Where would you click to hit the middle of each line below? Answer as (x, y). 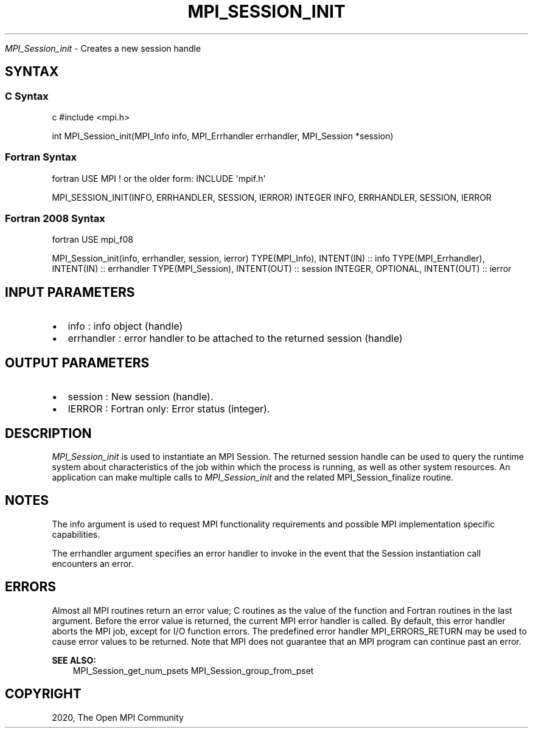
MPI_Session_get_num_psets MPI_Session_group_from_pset (193, 670)
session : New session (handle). (141, 397)
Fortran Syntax (41, 157)
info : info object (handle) (125, 326)
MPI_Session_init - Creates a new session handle (103, 48)
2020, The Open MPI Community (118, 717)
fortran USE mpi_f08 (93, 240)
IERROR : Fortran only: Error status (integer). (169, 409)
